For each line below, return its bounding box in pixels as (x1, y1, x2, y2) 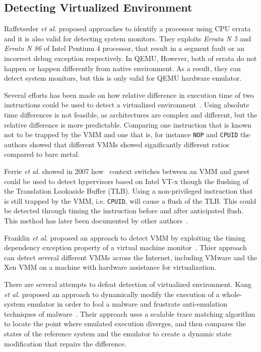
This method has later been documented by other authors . (4, 215, 188, 226)
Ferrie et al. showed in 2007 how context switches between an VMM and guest (4, 165, 250, 176)
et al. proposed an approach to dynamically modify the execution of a (4, 288, 220, 299)
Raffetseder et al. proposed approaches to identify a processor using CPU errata (4, 23, 251, 34)
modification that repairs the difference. (4, 338, 126, 348)
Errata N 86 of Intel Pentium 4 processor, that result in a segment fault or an (4, 43, 245, 53)
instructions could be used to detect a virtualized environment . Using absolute (4, 99, 249, 110)
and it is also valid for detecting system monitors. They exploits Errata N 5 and (4, 33, 251, 43)
